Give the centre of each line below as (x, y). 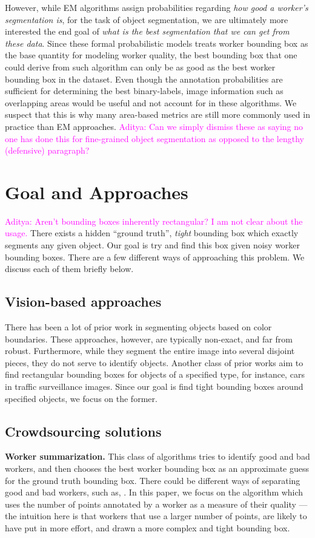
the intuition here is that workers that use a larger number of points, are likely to (156, 516)
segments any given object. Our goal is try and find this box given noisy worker (153, 245)
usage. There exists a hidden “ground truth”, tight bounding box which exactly (152, 233)
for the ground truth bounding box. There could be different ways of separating (153, 480)
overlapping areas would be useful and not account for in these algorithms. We (151, 102)
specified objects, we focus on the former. (81, 398)
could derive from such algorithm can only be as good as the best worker (140, 66)
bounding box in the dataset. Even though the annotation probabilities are (144, 79)
